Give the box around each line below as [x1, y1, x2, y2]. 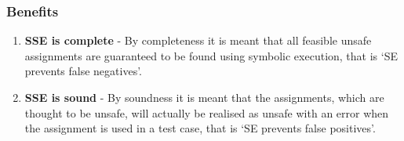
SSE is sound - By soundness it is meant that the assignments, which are [24, 89, 384, 105]
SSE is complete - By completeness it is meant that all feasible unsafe [24, 32, 372, 49]
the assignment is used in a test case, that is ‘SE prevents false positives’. [24, 120, 376, 136]
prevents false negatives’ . [24, 63, 143, 79]
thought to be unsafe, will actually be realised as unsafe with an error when [24, 104, 389, 121]
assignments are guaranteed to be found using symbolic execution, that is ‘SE [24, 47, 398, 63]
